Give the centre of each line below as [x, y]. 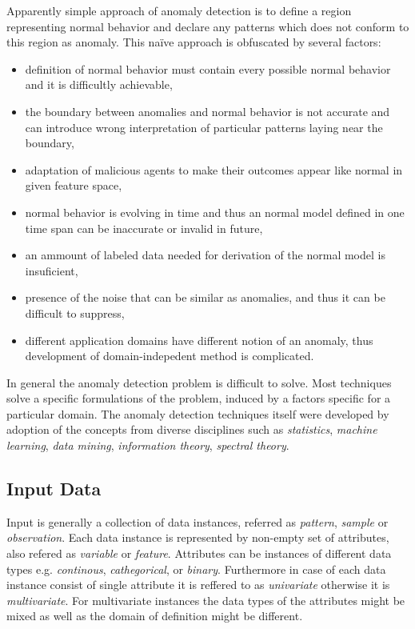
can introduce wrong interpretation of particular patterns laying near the [204, 127]
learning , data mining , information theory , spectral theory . [148, 445]
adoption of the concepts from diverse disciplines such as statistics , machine [192, 429]
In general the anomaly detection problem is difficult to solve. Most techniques [199, 382]
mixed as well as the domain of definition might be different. [155, 616]
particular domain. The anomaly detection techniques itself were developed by [198, 413]
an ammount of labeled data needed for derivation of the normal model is [205, 255]
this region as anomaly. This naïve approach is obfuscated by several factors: [194, 42]
